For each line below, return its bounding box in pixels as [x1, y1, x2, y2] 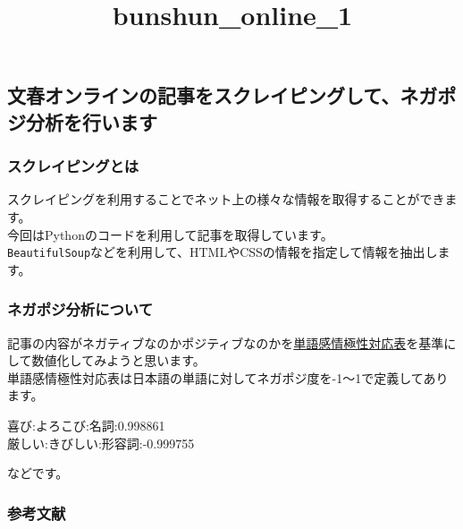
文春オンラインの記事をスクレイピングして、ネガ [7, 81, 438, 109]
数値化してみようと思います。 [31, 351, 206, 370]
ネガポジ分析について [7, 298, 154, 320]
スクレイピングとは [7, 155, 139, 177]
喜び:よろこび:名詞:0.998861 [7, 416, 165, 434]
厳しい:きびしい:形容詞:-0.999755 [7, 433, 195, 452]
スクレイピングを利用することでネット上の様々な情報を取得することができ [7, 190, 445, 209]
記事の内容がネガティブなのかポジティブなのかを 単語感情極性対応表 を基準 [7, 333, 444, 352]
